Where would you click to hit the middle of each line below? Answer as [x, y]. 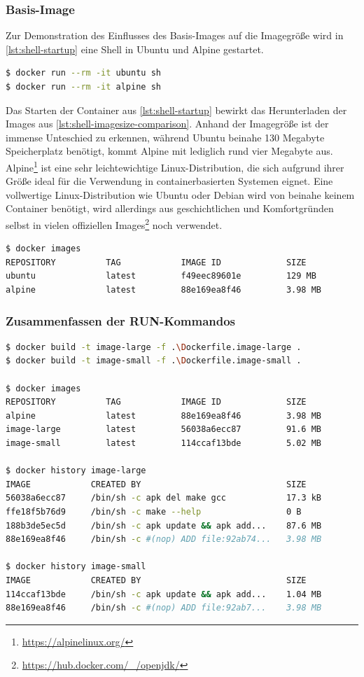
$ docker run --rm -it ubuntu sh [83, 73]
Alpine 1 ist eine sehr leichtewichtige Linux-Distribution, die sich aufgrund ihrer [175, 166]
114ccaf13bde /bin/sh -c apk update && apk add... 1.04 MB [164, 594]
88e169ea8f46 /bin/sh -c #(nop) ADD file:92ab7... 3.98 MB [164, 608]
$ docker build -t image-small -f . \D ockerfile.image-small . [154, 361]
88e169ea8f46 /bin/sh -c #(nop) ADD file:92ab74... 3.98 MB [164, 539]
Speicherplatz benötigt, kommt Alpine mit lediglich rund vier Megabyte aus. [169, 151]
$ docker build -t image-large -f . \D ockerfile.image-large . [154, 347]
